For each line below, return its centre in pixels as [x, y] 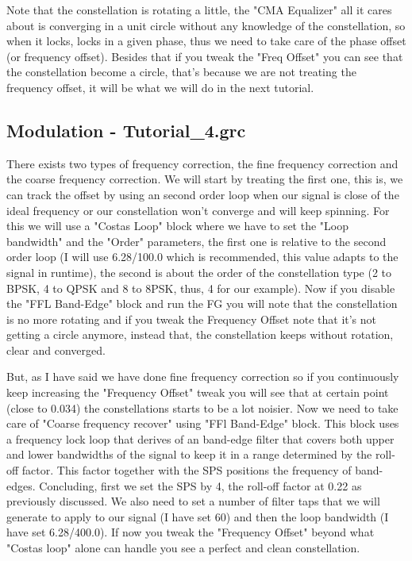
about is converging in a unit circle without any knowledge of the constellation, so [206, 25]
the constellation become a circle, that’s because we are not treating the [181, 72]
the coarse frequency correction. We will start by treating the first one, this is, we [205, 179]
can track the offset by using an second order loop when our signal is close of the [203, 194]
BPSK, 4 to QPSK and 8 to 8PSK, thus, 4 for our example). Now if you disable [201, 288]
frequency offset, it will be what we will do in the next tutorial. [160, 87]
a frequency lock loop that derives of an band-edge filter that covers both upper [200, 438]
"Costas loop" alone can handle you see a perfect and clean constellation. [183, 548]
